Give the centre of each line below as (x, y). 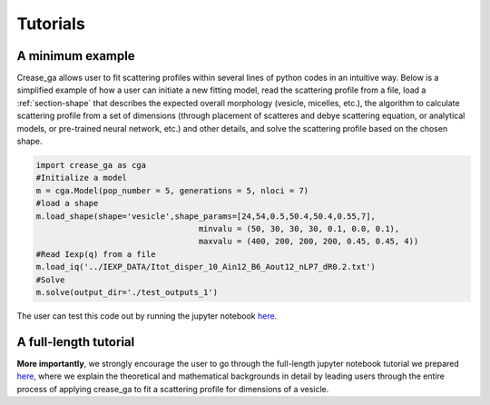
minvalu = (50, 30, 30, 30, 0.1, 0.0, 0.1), (299, 228)
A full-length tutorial (76, 342)
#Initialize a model (81, 178)
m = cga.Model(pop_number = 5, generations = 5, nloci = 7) (172, 190)
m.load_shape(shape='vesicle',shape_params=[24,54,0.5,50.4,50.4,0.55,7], (206, 216)
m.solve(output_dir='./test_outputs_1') (127, 292)
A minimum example (76, 56)
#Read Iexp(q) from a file (96, 254)
